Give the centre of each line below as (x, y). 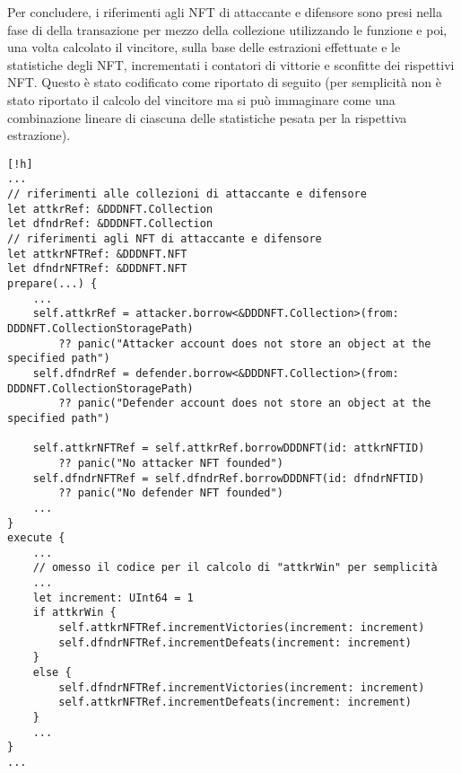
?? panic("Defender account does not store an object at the (245, 404)
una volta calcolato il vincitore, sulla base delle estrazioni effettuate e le (204, 47)
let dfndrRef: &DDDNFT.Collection (110, 224)
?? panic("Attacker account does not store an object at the (245, 343)
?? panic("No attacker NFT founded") (171, 463)
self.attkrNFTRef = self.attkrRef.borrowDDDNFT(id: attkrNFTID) (229, 448)
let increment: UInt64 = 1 (113, 597)
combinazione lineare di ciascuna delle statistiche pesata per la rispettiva (207, 117)
